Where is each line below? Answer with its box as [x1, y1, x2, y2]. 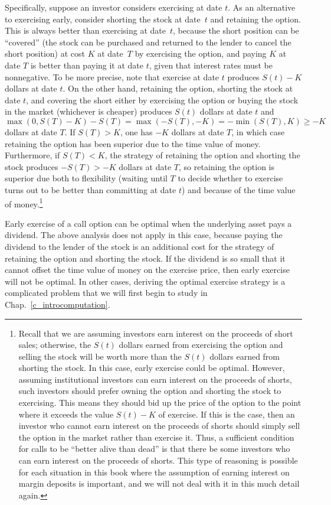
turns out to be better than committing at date [5, 183, 176, 196]
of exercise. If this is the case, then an [158, 408, 295, 420]
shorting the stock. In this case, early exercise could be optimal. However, [18, 361, 285, 374]
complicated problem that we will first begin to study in [5, 286, 208, 299]
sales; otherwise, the [18, 338, 91, 351]
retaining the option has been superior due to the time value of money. [5, 137, 261, 149]
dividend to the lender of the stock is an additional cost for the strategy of [5, 240, 274, 252]
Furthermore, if [5, 149, 60, 161]
